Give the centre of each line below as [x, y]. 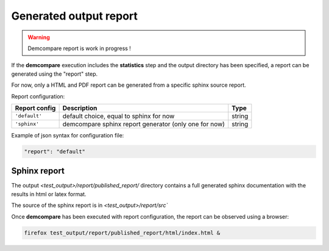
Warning [39, 37]
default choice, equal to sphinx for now [119, 116]
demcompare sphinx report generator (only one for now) [144, 124]
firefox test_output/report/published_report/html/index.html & [122, 233]
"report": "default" [55, 151]
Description [80, 108]
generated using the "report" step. [55, 74]
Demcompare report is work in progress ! [79, 48]
